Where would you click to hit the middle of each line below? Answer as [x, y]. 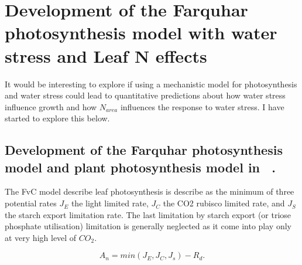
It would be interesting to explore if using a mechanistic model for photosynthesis [151, 84]
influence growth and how [51, 106]
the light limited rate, [110, 203]
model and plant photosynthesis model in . [140, 167]
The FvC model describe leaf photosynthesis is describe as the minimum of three [150, 191]
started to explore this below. [57, 118]
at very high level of [41, 237]
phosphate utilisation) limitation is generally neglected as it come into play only [148, 226]
